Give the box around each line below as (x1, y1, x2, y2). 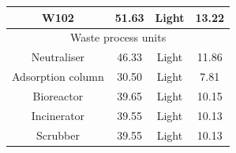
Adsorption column (12, 68, 104, 85)
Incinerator (31, 107, 85, 123)
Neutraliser (31, 49, 85, 65)
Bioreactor (32, 87, 84, 104)
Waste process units (69, 29, 167, 46)
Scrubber (36, 126, 80, 143)
